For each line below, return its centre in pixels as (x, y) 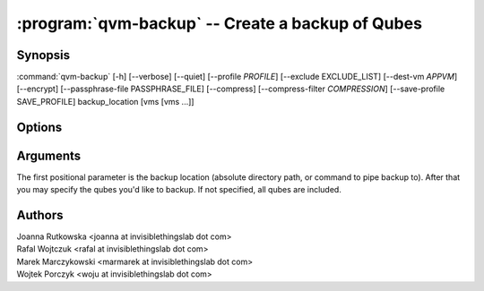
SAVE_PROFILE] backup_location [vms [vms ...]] (105, 101)
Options (39, 127)
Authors (40, 215)
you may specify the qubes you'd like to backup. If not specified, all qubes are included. (179, 190)
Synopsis (43, 55)
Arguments (49, 155)
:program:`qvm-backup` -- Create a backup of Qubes (220, 23)
